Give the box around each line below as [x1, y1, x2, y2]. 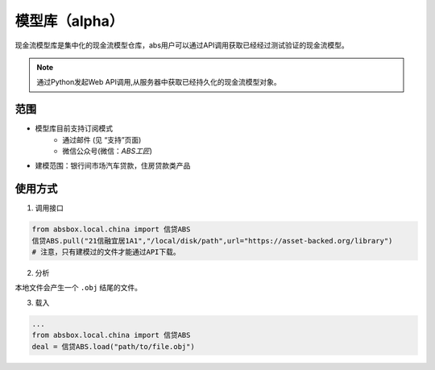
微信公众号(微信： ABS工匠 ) [62, 146, 153, 156]
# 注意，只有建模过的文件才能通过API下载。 [31, 247, 180, 257]
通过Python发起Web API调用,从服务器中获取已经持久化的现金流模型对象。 [36, 77, 281, 87]
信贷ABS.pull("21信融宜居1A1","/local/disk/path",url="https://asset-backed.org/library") [31, 236, 393, 245]
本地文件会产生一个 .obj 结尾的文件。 [14, 283, 143, 293]
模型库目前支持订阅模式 [35, 123, 113, 133]
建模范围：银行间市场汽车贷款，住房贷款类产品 [35, 161, 191, 171]
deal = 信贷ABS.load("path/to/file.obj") [31, 342, 195, 351]
